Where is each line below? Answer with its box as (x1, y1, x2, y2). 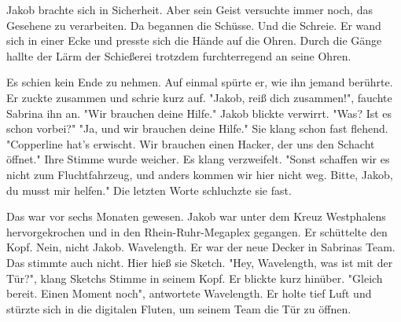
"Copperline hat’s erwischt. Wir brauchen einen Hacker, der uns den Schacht (6, 135, 375, 152)
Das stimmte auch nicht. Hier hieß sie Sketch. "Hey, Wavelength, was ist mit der (6, 254, 393, 270)
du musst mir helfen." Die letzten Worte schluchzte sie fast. (6, 181, 292, 198)
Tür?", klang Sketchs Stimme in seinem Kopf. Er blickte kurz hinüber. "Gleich (6, 269, 383, 286)
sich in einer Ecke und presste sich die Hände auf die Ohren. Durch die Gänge (6, 32, 382, 49)
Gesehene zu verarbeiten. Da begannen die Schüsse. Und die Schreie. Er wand (6, 16, 381, 33)
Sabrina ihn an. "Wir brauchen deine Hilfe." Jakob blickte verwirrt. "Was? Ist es (6, 104, 392, 121)
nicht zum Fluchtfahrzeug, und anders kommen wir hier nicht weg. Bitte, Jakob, (6, 166, 393, 182)
